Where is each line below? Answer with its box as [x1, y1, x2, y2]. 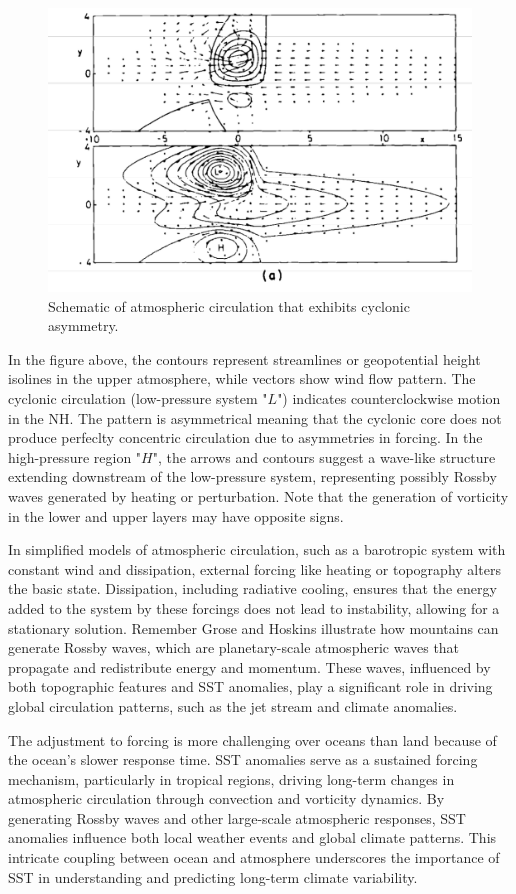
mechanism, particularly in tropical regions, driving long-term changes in [8, 768, 455, 789]
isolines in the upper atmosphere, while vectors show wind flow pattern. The [8, 368, 476, 389]
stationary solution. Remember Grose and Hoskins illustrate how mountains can [8, 617, 499, 638]
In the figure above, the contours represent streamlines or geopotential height [8, 348, 481, 369]
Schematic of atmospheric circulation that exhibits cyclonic [48, 295, 410, 316]
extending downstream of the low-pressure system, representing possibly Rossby [8, 466, 497, 487]
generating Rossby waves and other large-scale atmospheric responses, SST [8, 807, 466, 828]
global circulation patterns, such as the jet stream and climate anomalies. [8, 695, 458, 716]
